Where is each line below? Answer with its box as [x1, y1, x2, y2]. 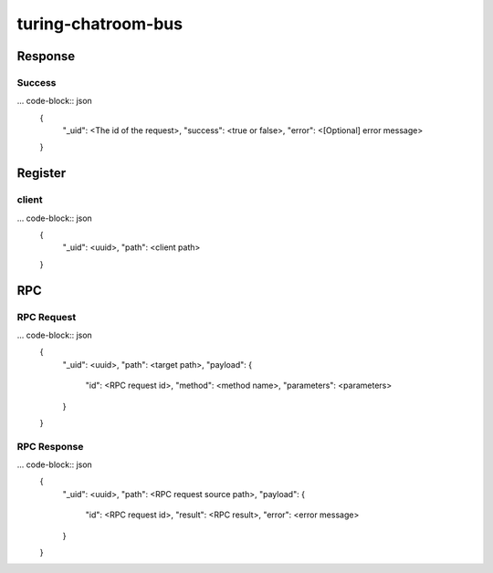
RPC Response [16, 440, 84, 453]
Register [16, 165, 67, 182]
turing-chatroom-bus [16, 14, 183, 34]
